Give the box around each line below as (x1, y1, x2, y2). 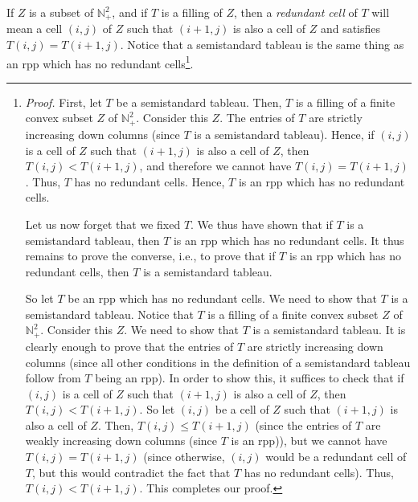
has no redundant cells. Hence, (74, 173, 225, 190)
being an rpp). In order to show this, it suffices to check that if (95, 369, 404, 386)
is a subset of (29, 4, 94, 20)
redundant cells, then (25, 263, 129, 280)
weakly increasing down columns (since (25, 432, 218, 449)
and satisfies (320, 20, 381, 37)
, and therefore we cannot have (139, 157, 292, 174)
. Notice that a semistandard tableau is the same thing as (120, 36, 404, 53)
